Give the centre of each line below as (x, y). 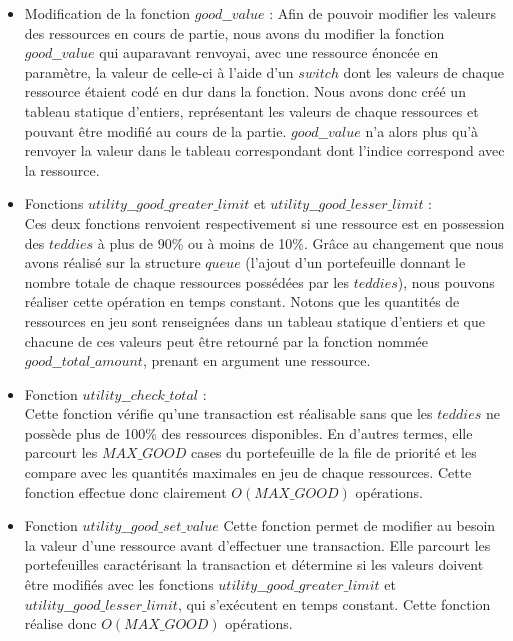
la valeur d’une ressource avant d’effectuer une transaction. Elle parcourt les (257, 544)
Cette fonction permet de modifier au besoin (359, 525)
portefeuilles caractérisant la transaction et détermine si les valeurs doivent (254, 564)
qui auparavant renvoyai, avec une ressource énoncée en (269, 52)
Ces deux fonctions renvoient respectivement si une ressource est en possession (264, 222)
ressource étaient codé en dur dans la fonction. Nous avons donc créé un (245, 91)
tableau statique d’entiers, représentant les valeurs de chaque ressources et (251, 110)
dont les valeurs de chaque (424, 71)
